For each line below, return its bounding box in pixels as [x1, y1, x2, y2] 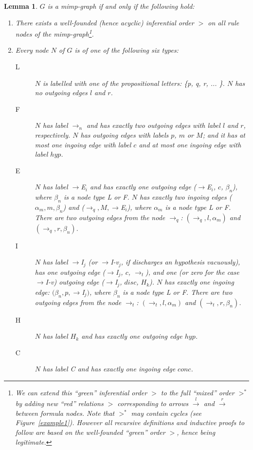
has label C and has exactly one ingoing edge [43, 364, 176, 374]
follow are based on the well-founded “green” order [15, 427, 165, 437]
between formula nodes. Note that [15, 408, 115, 418]
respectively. [35, 130, 71, 140]
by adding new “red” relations [15, 398, 104, 409]
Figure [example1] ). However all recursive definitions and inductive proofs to [15, 417, 245, 428]
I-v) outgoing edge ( [45, 277, 105, 287]
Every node [15, 45, 49, 55]
